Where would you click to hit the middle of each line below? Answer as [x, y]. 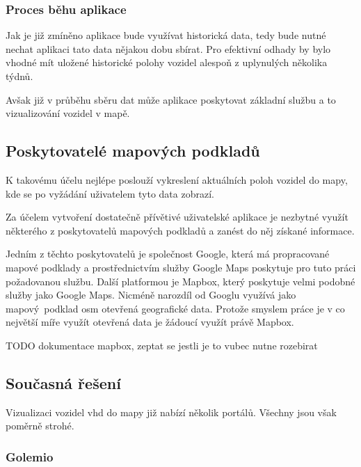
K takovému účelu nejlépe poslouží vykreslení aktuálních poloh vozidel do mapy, [177, 179]
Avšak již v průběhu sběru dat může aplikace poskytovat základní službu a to [171, 99]
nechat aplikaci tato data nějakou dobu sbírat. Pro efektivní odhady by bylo [168, 48]
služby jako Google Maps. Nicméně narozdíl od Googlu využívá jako [151, 295]
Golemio [30, 456]
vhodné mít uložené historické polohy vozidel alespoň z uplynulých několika [167, 62]
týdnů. [19, 76]
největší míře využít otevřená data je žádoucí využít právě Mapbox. [150, 322]
